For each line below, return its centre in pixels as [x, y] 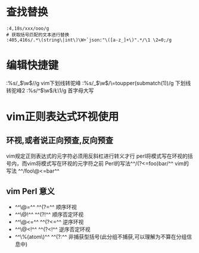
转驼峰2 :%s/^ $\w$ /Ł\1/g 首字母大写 [50, 90]
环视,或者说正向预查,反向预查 [60, 140]
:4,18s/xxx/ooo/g [28, 28]
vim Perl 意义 [30, 191]
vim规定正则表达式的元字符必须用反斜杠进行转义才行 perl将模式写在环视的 [97, 156]
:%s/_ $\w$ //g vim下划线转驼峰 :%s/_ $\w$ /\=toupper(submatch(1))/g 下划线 [99, 83]
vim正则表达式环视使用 [63, 117]
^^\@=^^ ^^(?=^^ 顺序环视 [46, 207]
